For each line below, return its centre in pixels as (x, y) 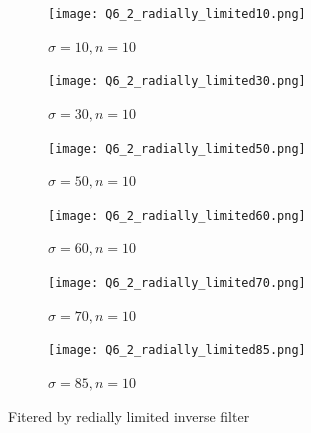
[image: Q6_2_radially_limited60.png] (177, 215)
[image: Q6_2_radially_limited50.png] (177, 148)
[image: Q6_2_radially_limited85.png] (177, 350)
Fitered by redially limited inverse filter (129, 415)
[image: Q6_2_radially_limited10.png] (177, 14)
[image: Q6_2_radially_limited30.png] (177, 81)
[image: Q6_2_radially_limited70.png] (177, 283)
